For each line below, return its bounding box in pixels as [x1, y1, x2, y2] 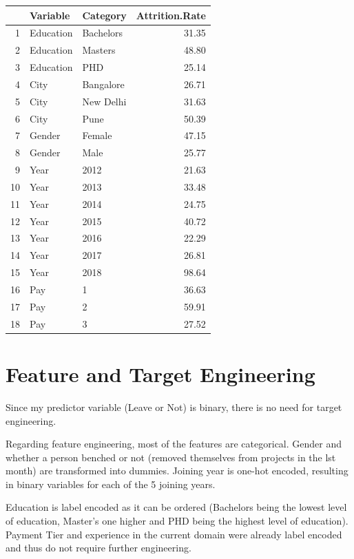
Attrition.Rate [136, 8, 206, 22]
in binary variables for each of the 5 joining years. [6, 476, 216, 491]
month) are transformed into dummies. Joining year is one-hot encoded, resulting [6, 463, 348, 478]
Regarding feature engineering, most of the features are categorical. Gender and [6, 436, 342, 451]
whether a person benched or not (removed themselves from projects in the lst [6, 450, 336, 464]
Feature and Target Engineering [6, 359, 315, 388]
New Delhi [82, 94, 127, 108]
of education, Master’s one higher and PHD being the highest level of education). [6, 514, 348, 528]
